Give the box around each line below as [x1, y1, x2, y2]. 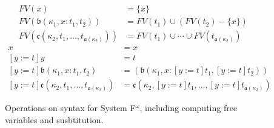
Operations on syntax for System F [5, 101, 136, 114]
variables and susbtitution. [5, 113, 104, 126]
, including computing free [139, 101, 238, 114]
